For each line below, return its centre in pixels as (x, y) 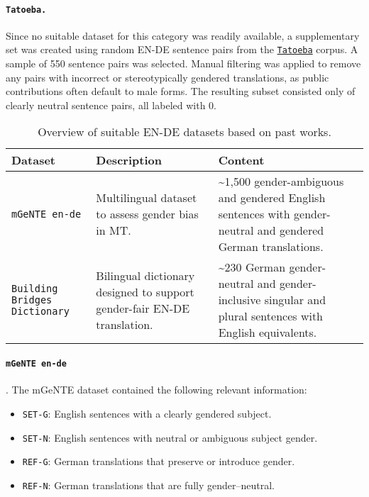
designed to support (145, 291)
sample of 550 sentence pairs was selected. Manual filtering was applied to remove (183, 63)
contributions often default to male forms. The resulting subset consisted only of (181, 91)
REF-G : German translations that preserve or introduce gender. (159, 461)
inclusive (239, 300)
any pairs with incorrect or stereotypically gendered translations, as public (167, 77)
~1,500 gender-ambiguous (281, 182)
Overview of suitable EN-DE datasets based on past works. (184, 132)
